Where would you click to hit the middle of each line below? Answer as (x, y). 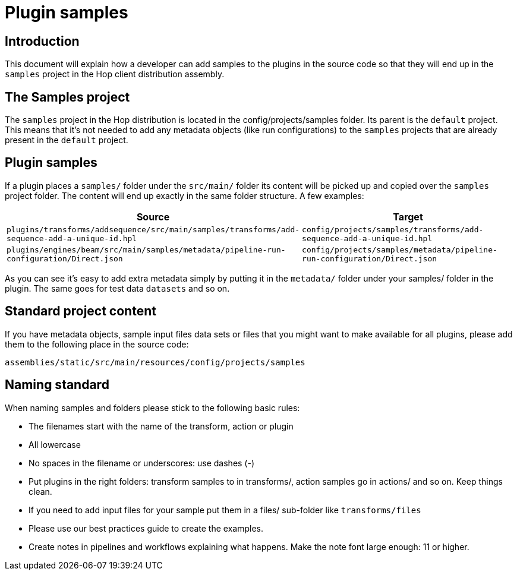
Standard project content (81, 311)
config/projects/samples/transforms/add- (393, 229)
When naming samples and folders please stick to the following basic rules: (152, 407)
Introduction (42, 41)
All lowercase (55, 444)
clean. (40, 491)
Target (408, 217)
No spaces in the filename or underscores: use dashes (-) (142, 463)
